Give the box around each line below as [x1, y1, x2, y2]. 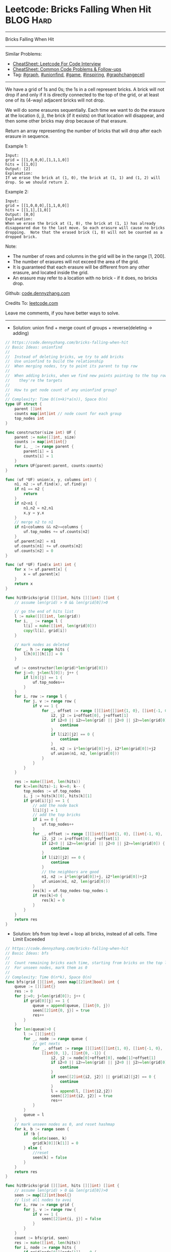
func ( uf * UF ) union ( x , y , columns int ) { [5, 477, 97, 482]
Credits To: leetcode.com [5, 300, 59, 306]
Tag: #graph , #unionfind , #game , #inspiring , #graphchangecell [12, 71, 145, 78]
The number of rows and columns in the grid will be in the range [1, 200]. [12, 253, 166, 259]
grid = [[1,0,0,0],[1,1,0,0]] [5, 203, 70, 208]
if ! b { [23, 1131, 40, 1137]
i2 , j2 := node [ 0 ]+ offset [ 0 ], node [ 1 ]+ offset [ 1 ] [50, 1055, 156, 1061]
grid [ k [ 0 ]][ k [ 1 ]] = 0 [32, 1141, 79, 1146]
